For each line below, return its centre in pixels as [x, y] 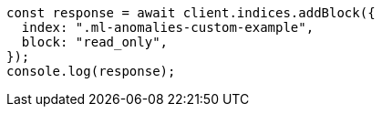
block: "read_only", [95, 42]
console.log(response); [91, 71]
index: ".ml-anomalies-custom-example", [168, 27]
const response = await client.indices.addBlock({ [191, 13]
